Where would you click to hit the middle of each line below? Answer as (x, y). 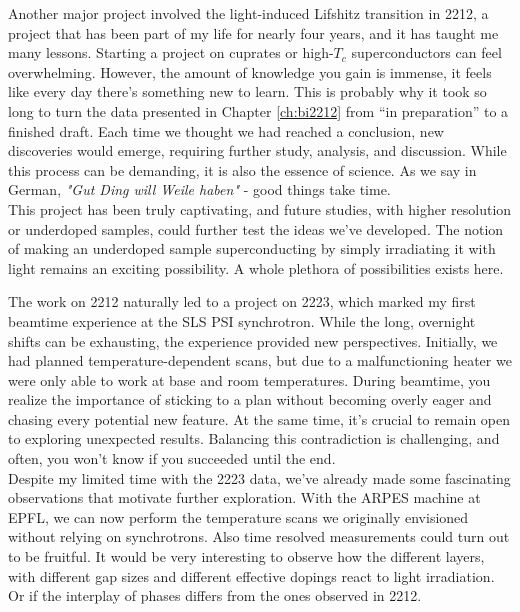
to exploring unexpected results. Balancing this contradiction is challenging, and (254, 438)
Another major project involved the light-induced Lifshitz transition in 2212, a (248, 13)
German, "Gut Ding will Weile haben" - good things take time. (199, 189)
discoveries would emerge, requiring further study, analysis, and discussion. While (257, 150)
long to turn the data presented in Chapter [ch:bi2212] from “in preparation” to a (258, 110)
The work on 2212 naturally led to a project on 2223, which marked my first (242, 301)
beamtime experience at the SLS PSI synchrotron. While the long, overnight (242, 320)
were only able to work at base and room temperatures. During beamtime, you (249, 379)
